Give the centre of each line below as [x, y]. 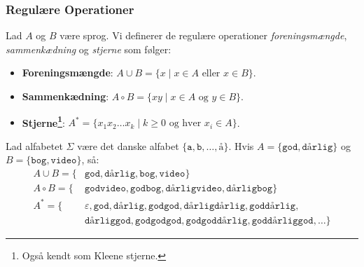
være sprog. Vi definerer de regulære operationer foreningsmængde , [203, 35]
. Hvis [241, 145]
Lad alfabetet [34, 145]
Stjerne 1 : [43, 121]
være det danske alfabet [128, 145]
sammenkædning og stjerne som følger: [89, 49]
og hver [185, 124]
